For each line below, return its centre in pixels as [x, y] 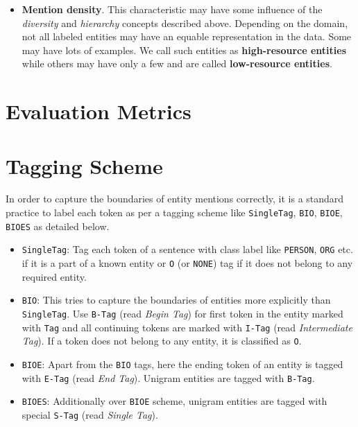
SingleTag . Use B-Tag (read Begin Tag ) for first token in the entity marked [182, 313]
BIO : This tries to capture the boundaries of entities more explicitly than [176, 300]
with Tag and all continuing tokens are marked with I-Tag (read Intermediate [187, 327]
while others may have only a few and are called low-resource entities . [177, 63]
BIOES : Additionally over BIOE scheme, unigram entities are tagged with [174, 401]
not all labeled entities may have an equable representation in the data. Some [187, 36]
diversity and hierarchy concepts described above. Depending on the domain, [185, 23]
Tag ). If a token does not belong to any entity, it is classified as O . [162, 341]
